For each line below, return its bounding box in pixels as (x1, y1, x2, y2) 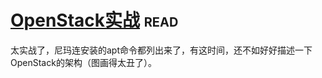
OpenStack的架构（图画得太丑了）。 (10, 56, 157, 68)
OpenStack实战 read (10, 9, 179, 32)
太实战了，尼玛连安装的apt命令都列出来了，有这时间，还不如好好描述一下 (10, 44, 313, 56)
